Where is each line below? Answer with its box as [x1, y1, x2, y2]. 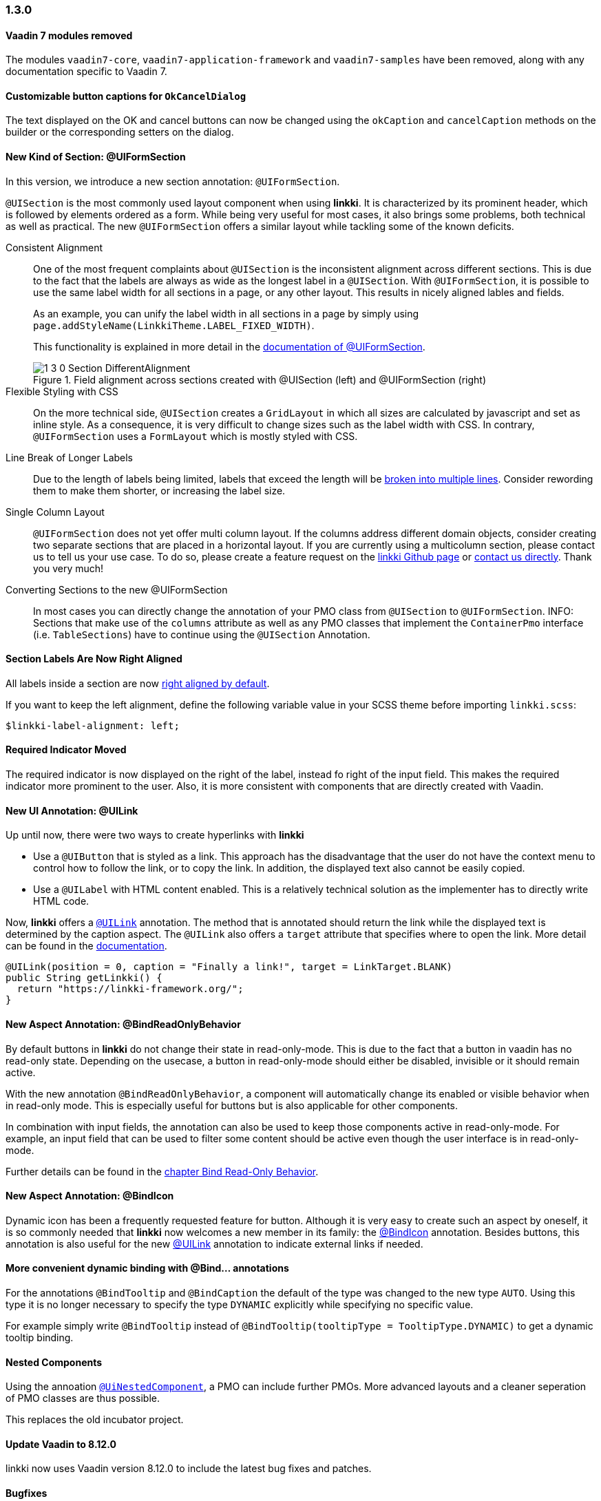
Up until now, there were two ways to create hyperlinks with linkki [6, 829, 304, 841]
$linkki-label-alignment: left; [6, 720, 180, 731]
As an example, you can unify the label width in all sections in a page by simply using [33, 307, 419, 319]
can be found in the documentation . [6, 940, 167, 952]
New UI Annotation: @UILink [6, 804, 138, 817]
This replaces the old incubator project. [6, 1414, 184, 1426]
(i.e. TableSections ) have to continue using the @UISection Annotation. [33, 628, 370, 640]
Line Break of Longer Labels [6, 451, 134, 463]
